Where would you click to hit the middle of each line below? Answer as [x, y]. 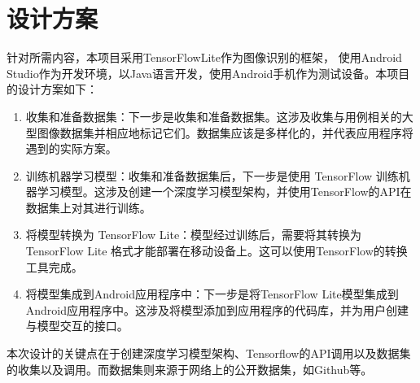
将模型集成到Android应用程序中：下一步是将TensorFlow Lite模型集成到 [212, 294]
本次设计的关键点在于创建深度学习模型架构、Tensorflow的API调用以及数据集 [209, 353]
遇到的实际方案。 [71, 148]
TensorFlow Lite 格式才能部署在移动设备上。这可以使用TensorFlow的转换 [217, 251]
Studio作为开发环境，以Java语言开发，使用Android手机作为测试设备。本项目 [208, 73]
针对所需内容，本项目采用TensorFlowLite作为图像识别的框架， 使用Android [204, 57]
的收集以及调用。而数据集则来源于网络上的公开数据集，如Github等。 [190, 369]
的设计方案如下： [52, 89]
